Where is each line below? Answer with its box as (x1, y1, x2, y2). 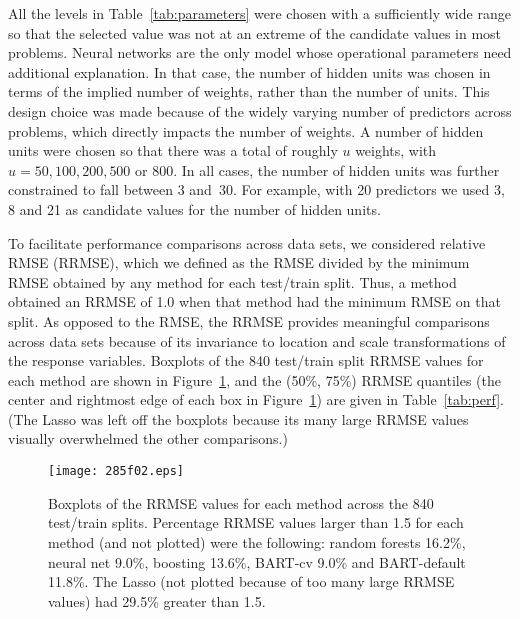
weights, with (355, 140, 437, 161)
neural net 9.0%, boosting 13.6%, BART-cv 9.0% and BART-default (48, 551, 466, 572)
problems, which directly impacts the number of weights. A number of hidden (8, 120, 484, 141)
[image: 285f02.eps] (48, 464, 185, 479)
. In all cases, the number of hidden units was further (173, 159, 500, 180)
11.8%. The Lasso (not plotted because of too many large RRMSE (48, 571, 455, 592)
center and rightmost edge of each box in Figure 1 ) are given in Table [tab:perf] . (8, 389, 504, 410)
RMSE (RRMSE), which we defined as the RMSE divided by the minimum (8, 252, 470, 273)
